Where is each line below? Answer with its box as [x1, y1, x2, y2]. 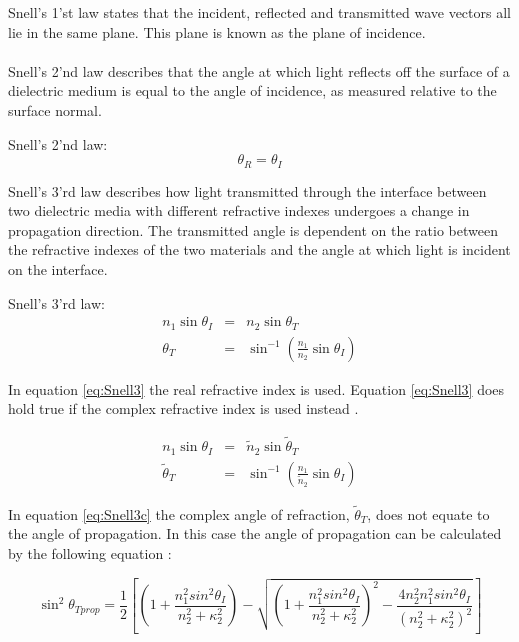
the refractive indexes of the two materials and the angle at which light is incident [8, 239, 511, 260]
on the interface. [8, 258, 108, 279]
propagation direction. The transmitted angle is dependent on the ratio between [8, 219, 498, 240]
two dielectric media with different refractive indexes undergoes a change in [8, 200, 470, 221]
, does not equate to [367, 503, 490, 524]
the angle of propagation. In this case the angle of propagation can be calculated [8, 523, 502, 544]
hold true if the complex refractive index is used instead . [8, 398, 359, 419]
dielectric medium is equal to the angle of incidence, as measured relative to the [8, 80, 497, 101]
